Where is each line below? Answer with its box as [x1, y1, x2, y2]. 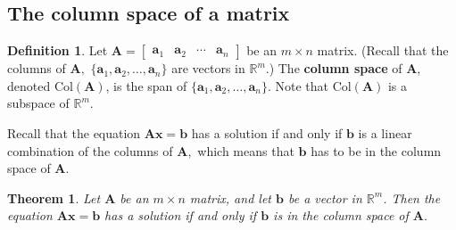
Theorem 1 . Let [7, 188, 101, 207]
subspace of [7, 94, 70, 112]
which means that [197, 141, 294, 160]
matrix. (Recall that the [317, 41, 449, 60]
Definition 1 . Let [7, 41, 108, 60]
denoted [7, 76, 51, 94]
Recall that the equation [7, 123, 141, 142]
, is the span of [105, 76, 187, 94]
